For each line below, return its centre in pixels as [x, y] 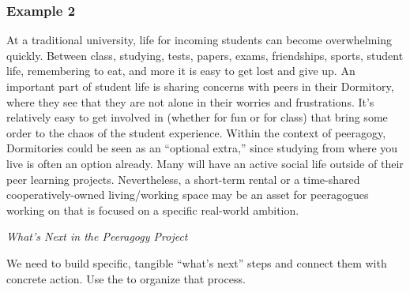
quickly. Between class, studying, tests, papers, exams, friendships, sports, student [205, 55]
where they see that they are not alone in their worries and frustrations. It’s [190, 101]
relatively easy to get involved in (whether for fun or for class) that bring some [197, 117]
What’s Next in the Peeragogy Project [97, 236]
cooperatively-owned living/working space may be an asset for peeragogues [188, 195]
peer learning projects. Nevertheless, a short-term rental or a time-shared [183, 179]
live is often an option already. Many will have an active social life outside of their [205, 163]
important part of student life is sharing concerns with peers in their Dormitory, [200, 86]
